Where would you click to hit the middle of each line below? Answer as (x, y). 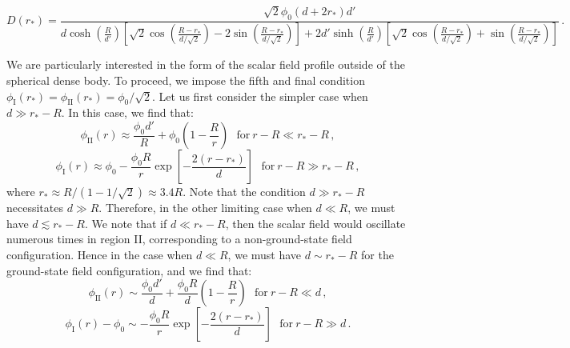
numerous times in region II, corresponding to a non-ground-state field (179, 239)
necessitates (35, 208)
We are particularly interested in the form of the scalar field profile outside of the (206, 64)
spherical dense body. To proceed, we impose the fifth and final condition (186, 80)
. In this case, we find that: (127, 112)
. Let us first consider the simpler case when (260, 96)
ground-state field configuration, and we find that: (129, 270)
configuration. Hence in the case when (100, 255)
